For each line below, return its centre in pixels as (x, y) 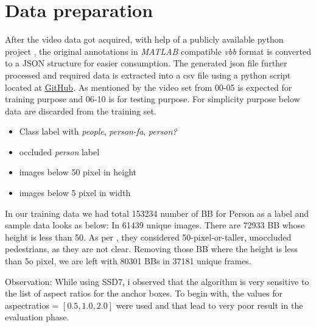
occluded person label (59, 151)
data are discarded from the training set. (81, 111)
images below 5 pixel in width (75, 193)
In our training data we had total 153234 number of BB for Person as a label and (157, 213)
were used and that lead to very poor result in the (209, 305)
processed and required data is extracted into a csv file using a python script (148, 75)
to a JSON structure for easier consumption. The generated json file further (146, 63)
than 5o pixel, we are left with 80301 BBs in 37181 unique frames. (128, 261)
